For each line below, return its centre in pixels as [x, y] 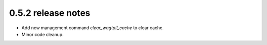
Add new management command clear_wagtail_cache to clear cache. [93, 28]
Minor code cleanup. [43, 34]
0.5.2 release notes [50, 13]
